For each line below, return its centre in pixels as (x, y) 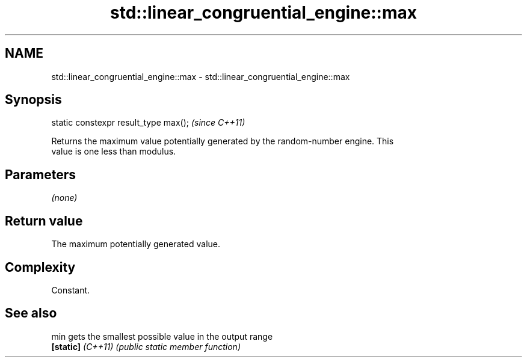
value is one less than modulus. (114, 152)
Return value (44, 221)
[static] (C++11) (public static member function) (146, 346)
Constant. (71, 290)
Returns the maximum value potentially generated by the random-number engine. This (223, 141)
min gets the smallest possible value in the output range (162, 336)
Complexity (40, 267)
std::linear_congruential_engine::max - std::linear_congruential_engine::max (201, 76)
